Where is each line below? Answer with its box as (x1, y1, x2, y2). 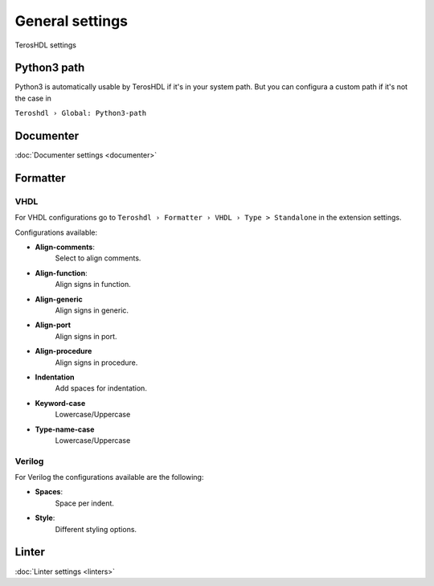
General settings (14, 12, 129, 30)
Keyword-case (35, 398, 86, 408)
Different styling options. (55, 524, 137, 534)
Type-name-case (35, 424, 95, 434)
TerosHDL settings (14, 40, 76, 50)
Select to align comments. (55, 253, 141, 263)
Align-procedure (35, 346, 92, 356)
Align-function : (35, 268, 88, 277)
